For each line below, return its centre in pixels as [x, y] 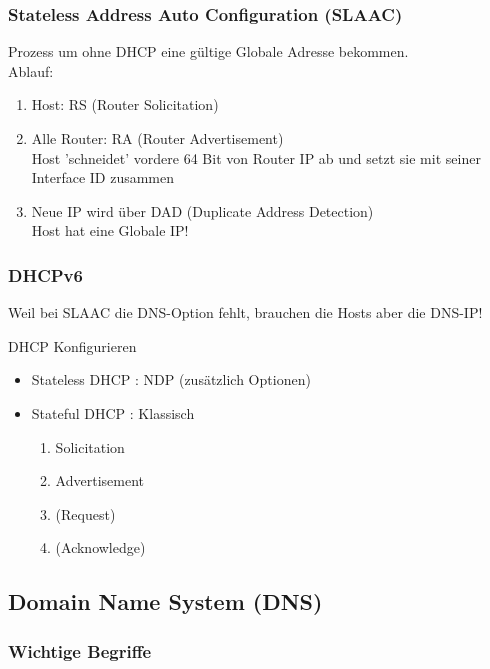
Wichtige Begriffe [80, 650]
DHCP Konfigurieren [72, 345]
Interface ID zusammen [103, 177]
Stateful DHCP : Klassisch [113, 412]
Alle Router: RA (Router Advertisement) [157, 138]
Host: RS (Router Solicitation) [125, 104]
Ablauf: [31, 70]
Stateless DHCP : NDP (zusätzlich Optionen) [171, 379]
